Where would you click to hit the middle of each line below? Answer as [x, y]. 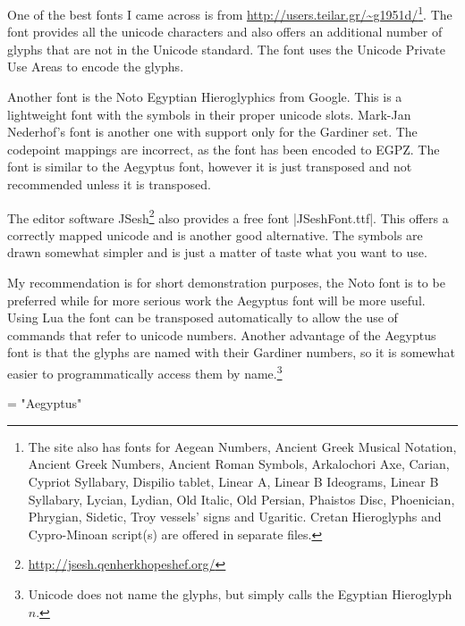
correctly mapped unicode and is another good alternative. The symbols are [215, 234]
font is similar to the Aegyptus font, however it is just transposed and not [210, 167]
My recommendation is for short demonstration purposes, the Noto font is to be [226, 283]
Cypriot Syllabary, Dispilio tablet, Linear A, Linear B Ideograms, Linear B [233, 482]
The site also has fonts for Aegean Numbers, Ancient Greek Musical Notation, [242, 446]
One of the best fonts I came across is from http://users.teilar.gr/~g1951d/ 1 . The [230, 13]
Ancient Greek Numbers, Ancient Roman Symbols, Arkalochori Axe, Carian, [239, 464]
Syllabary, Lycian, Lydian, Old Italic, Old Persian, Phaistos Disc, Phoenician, [241, 499]
